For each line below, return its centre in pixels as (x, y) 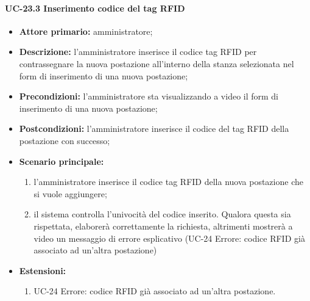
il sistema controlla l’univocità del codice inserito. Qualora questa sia (162, 214)
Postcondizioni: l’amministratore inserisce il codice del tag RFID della (154, 129)
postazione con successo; (65, 140)
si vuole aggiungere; (70, 193)
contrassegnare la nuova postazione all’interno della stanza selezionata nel (157, 63)
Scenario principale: (62, 161)
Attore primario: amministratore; (86, 31)
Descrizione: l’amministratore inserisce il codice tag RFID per (138, 52)
